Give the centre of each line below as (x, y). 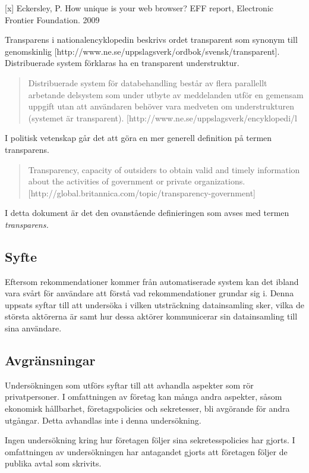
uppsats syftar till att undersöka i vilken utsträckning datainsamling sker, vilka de (154, 304)
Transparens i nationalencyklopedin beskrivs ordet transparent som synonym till (151, 40)
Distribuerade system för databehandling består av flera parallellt (148, 82)
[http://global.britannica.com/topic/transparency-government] (142, 192)
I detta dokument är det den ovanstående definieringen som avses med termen (147, 213)
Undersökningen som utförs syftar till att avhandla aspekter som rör (129, 385)
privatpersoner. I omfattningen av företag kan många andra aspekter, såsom (144, 397)
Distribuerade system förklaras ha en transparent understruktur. (122, 63)
